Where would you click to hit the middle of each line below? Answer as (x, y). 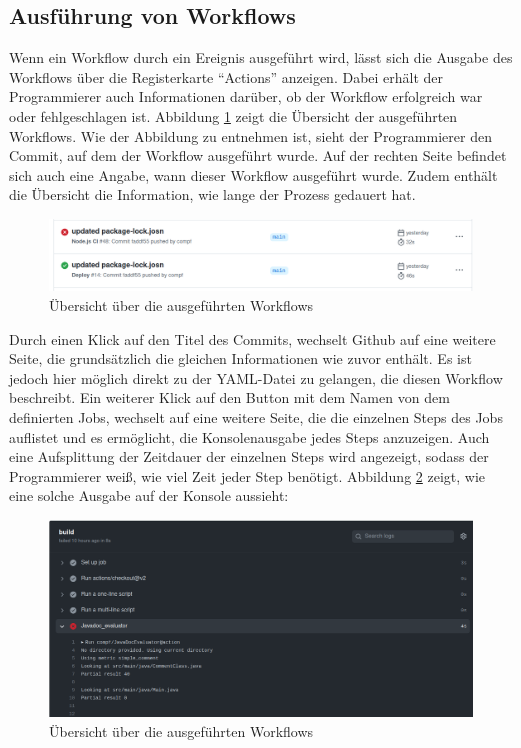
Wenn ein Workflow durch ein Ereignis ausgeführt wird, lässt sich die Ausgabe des (261, 57)
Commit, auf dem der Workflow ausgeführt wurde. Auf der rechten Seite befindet (258, 155)
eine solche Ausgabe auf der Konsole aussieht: (149, 495)
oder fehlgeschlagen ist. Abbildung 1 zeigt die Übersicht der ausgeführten (233, 115)
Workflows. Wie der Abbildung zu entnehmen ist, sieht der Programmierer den (250, 135)
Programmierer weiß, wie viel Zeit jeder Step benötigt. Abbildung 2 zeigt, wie (247, 475)
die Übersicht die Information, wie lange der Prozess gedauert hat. (212, 194)
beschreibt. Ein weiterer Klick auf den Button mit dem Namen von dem (229, 397)
